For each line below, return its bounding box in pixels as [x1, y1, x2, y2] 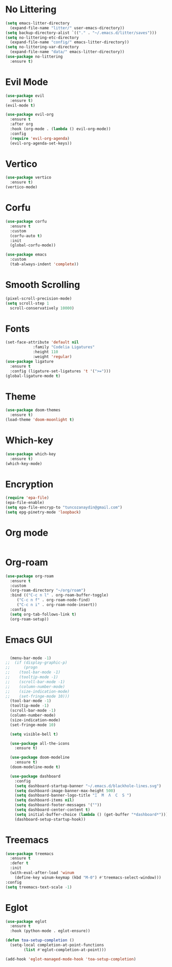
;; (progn [5, 665, 38, 670]
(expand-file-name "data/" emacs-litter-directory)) [10, 49, 125, 54]
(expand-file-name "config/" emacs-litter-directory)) [10, 40, 130, 45]
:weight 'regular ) [32, 354, 72, 359]
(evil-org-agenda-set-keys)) [10, 140, 72, 146]
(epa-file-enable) [5, 500, 45, 505]
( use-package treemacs [5, 851, 54, 856]
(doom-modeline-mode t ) [10, 764, 60, 770]
